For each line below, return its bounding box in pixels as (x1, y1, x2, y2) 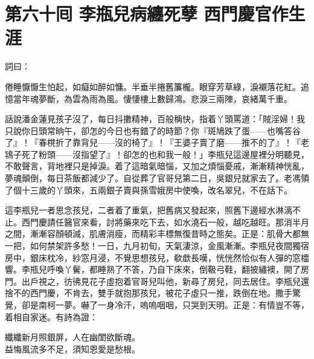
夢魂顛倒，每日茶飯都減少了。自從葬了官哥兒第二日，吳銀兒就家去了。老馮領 (5, 172, 309, 184)
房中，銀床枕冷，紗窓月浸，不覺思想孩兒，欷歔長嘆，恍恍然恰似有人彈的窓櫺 (5, 251, 309, 264)
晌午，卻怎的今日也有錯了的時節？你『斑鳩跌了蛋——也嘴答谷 (55, 124, 301, 137)
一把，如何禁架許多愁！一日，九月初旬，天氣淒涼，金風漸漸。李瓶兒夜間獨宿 (5, 239, 309, 252)
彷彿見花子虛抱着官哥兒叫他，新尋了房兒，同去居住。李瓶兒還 (63, 274, 309, 287)
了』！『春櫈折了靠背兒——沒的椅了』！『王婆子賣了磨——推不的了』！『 (5, 136, 301, 149)
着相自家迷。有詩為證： (5, 310, 98, 323)
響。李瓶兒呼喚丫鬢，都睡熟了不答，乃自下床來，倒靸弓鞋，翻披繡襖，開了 (5, 263, 301, 276)
